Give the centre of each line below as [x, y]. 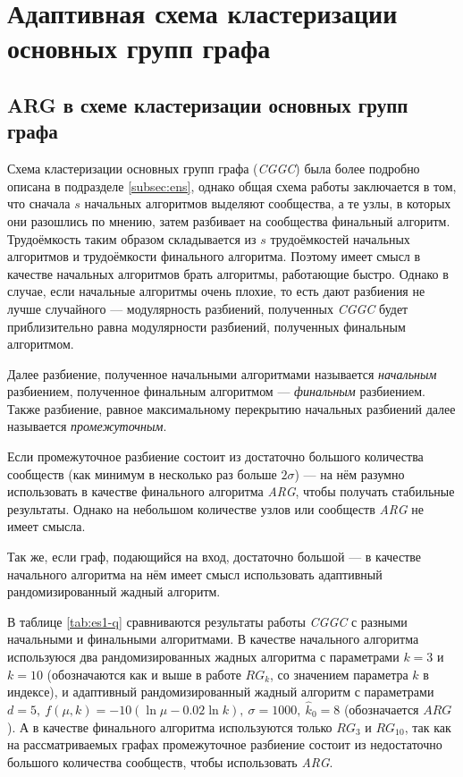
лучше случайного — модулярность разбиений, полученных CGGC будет [208, 308]
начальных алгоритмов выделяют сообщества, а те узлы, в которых [268, 203]
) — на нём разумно [349, 473]
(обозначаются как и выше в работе [144, 674]
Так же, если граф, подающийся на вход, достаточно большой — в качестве [215, 557]
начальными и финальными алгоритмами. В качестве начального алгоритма [213, 639]
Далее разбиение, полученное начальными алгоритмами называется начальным [222, 373]
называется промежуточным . [87, 426]
